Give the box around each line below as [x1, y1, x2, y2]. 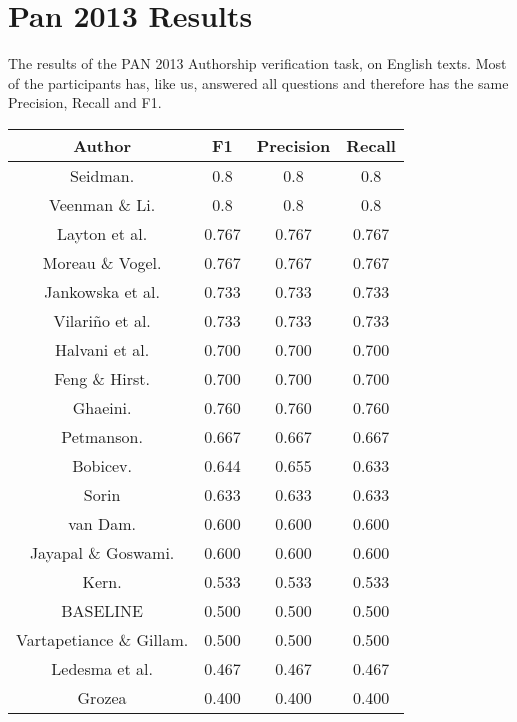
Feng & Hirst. [54, 366, 151, 390]
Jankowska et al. [44, 279, 161, 303]
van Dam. [68, 511, 136, 535]
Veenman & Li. [49, 192, 156, 216]
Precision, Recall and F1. [8, 92, 162, 113]
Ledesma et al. [51, 656, 153, 680]
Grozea [77, 685, 127, 709]
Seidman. [70, 163, 135, 187]
